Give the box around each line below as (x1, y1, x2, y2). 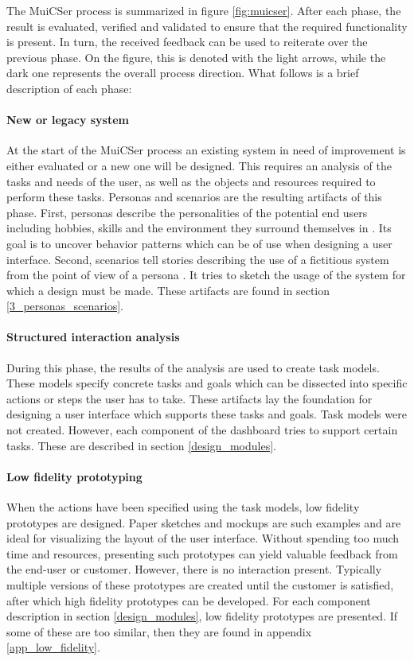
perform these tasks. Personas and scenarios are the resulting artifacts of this (6, 189, 382, 205)
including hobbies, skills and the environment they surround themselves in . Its (6, 220, 392, 236)
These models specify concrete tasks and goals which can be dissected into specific (6, 375, 408, 391)
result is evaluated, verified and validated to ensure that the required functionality (6, 17, 408, 34)
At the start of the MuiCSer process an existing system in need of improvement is (6, 142, 406, 158)
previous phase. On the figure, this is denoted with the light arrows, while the (6, 49, 386, 65)
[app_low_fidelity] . (6, 639, 100, 655)
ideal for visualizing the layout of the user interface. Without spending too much (6, 530, 400, 546)
